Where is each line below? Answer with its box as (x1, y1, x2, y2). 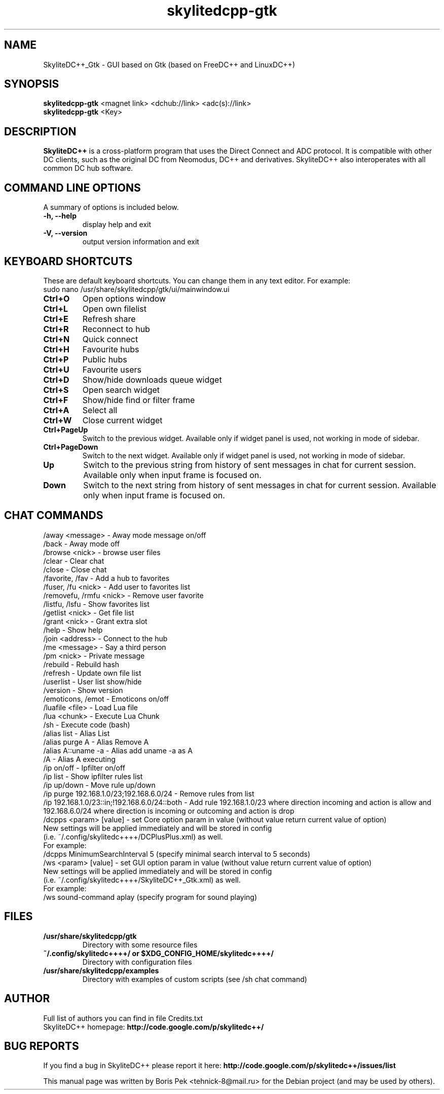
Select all (82, 405, 118, 415)
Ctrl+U (43, 364, 69, 375)
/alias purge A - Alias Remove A (43, 737, 149, 746)
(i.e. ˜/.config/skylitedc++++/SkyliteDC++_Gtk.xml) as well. (43, 875, 241, 884)
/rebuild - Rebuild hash (43, 660, 120, 669)
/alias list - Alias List (43, 728, 110, 738)
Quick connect (82, 334, 138, 344)
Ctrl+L (43, 303, 68, 314)
